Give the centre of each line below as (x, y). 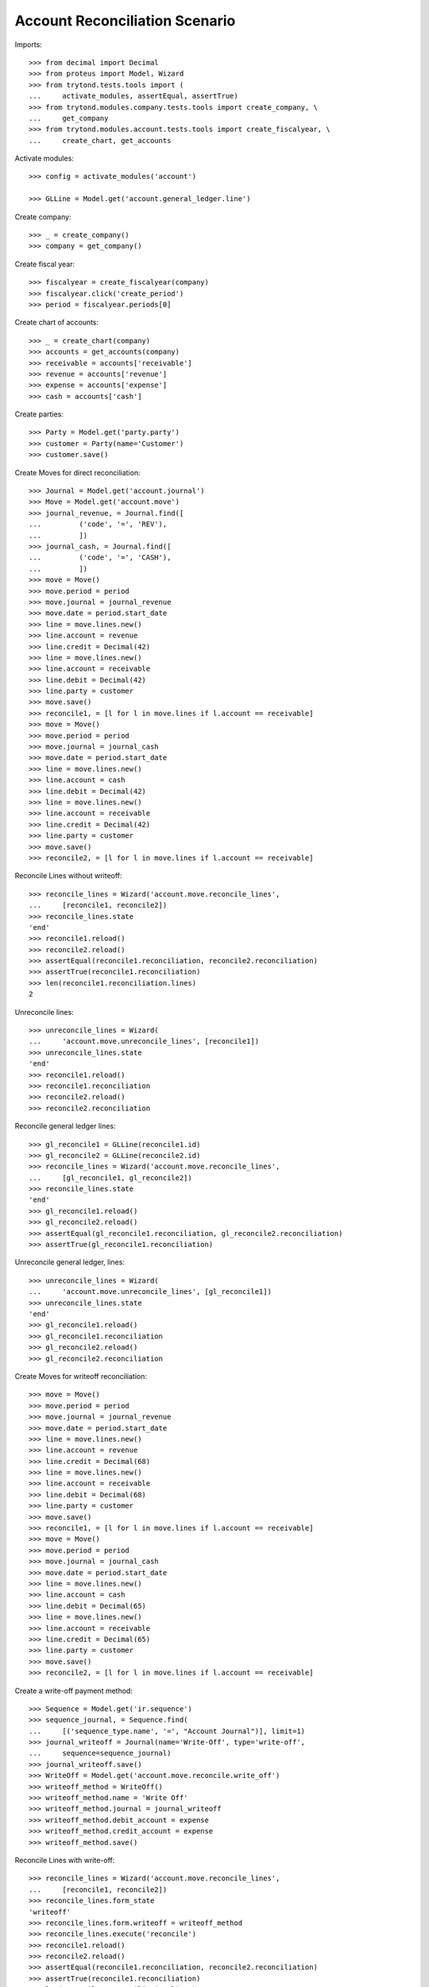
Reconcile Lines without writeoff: (68, 876)
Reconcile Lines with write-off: (65, 1860)
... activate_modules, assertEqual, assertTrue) (133, 96)
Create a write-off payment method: (73, 1691)
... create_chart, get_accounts (100, 140)
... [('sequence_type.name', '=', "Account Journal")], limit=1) (167, 1731)
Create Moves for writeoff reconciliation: (81, 1376)
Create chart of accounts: (57, 323)
